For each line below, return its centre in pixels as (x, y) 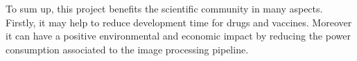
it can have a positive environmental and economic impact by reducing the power (178, 36)
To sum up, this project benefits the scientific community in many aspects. (164, 8)
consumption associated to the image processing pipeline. (127, 49)
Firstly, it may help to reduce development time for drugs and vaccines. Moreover (179, 22)
